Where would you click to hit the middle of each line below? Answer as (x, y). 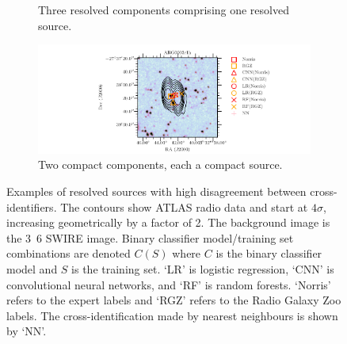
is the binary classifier (269, 253)
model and (32, 269)
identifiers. (32, 206)
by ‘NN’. (27, 331)
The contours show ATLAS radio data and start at (184, 206)
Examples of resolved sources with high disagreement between (156, 191)
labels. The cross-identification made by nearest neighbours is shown (172, 315)
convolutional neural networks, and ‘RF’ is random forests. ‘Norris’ (169, 284)
